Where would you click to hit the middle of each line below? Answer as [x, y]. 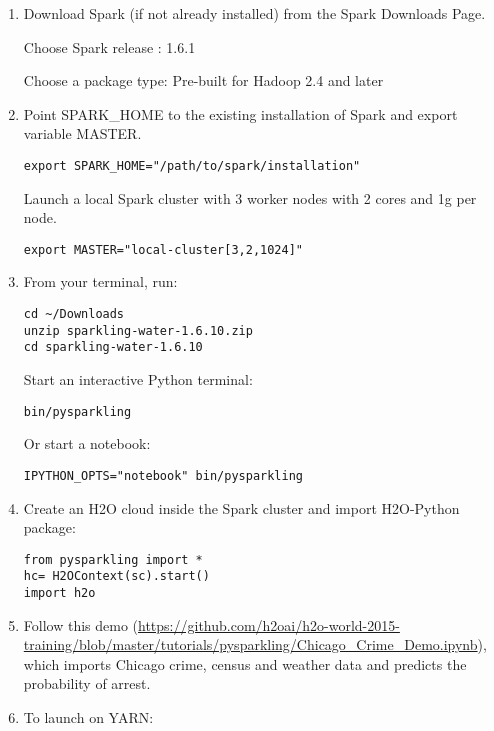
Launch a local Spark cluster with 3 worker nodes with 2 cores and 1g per [250, 197]
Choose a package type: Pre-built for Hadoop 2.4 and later [203, 80]
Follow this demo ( [81, 624]
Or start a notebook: [87, 443]
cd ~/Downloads [74, 314]
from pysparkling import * [113, 559]
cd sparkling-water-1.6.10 [113, 347]
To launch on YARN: [88, 717]
